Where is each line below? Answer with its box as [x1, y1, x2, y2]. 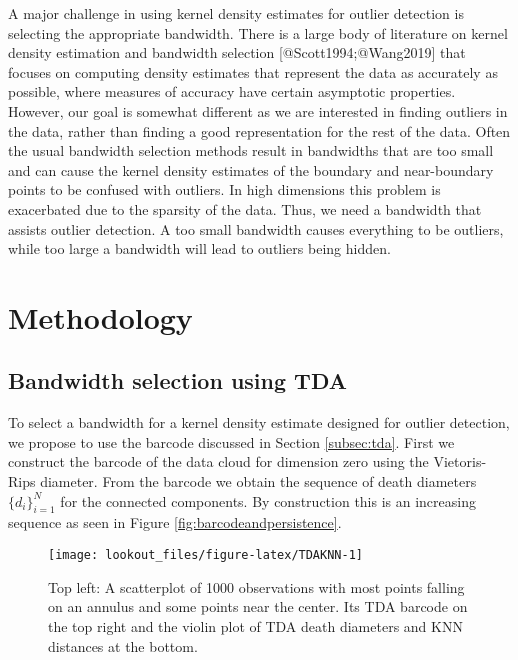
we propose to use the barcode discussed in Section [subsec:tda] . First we [8, 431, 455, 452]
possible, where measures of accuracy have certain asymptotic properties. [8, 81, 456, 102]
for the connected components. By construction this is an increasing [60, 490, 476, 511]
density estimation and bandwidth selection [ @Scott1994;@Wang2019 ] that [8, 42, 466, 63]
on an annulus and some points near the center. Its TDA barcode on [48, 596, 468, 617]
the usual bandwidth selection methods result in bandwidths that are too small [8, 140, 494, 161]
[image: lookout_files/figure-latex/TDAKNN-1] [48, 548, 363, 563]
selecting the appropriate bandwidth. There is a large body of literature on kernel [8, 22, 508, 43]
